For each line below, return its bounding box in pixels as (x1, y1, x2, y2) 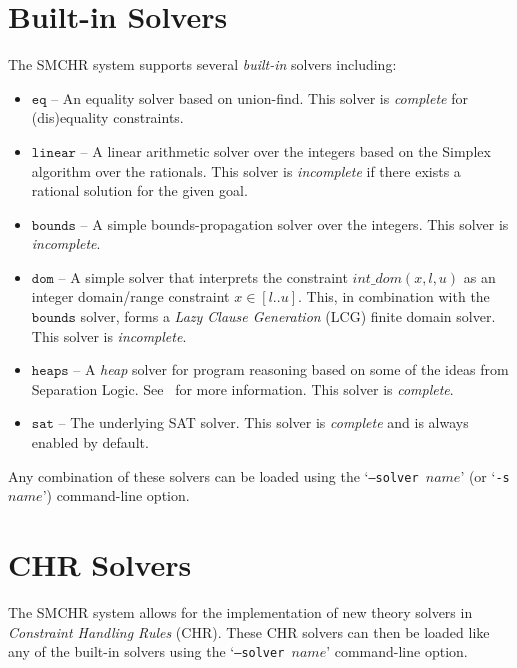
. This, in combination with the (298, 286, 490, 307)
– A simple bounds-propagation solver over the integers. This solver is (80, 213, 509, 234)
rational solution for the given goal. (31, 180, 248, 201)
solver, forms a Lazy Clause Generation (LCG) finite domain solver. (80, 306, 496, 327)
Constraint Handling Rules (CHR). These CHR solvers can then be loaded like (8, 621, 490, 642)
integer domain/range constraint (31, 286, 230, 307)
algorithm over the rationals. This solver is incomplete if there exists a (31, 160, 461, 181)
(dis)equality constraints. (31, 107, 184, 128)
